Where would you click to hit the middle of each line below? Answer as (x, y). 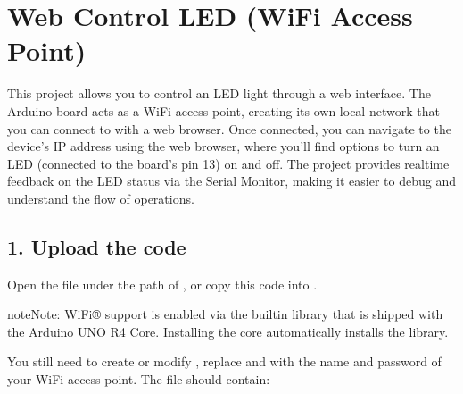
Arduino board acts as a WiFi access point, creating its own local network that (223, 110)
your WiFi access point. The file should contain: (139, 379)
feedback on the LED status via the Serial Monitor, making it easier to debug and (232, 181)
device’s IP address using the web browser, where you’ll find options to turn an (223, 146)
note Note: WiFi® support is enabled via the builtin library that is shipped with (225, 314)
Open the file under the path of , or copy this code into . (162, 284)
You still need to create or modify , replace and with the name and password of (224, 361)
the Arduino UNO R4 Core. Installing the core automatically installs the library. (228, 331)
